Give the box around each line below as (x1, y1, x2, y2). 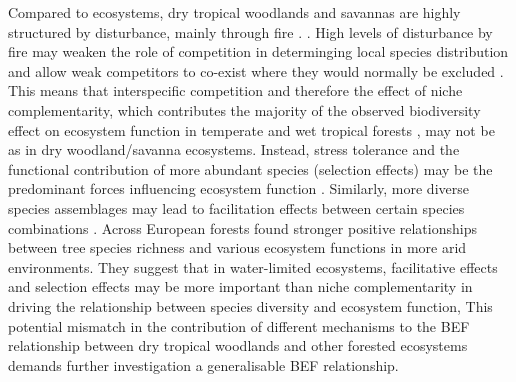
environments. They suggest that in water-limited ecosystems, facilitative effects (8, 256, 498, 277)
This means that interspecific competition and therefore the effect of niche (8, 80, 463, 101)
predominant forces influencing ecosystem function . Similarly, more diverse (8, 178, 469, 199)
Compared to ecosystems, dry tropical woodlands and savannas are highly (8, 2, 461, 22)
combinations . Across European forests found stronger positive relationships (8, 217, 477, 238)
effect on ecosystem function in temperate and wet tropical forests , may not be (8, 119, 495, 140)
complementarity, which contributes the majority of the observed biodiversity (8, 99, 481, 120)
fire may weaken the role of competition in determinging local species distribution (8, 41, 509, 62)
